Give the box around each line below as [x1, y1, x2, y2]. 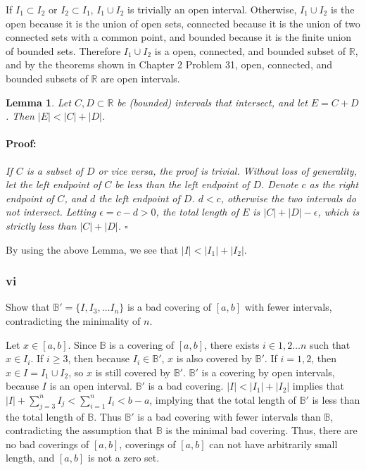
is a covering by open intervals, [201, 364, 335, 379]
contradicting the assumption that [6, 423, 153, 438]
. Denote [260, 177, 298, 192]
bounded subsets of [6, 70, 88, 85]
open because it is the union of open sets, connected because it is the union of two [6, 16, 360, 30]
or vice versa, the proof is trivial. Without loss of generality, [98, 163, 357, 178]
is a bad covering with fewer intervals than [137, 409, 321, 423]
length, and [6, 450, 55, 465]
